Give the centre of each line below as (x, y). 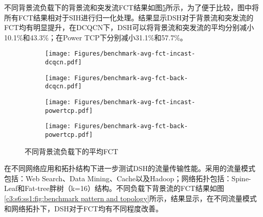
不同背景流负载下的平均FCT (71, 151)
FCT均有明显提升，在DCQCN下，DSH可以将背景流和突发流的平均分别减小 (129, 27)
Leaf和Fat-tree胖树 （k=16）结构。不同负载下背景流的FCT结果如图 (114, 188)
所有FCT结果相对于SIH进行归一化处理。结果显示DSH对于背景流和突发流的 (129, 17)
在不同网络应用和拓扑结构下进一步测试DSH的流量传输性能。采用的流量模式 (130, 168)
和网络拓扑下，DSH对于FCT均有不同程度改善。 (83, 208)
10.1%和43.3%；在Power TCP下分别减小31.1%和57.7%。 (96, 37)
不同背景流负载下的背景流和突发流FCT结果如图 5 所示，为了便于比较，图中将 (131, 7)
